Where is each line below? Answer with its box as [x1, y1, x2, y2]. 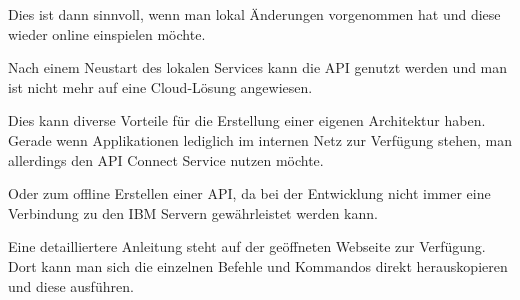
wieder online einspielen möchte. [8, 23, 206, 44]
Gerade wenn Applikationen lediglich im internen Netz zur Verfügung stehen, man [8, 129, 512, 150]
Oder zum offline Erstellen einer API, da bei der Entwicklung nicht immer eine [8, 183, 491, 204]
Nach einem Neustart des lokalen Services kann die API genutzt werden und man [8, 57, 508, 78]
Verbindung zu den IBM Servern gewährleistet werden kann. [8, 202, 378, 223]
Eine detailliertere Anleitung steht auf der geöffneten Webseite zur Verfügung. [8, 236, 486, 257]
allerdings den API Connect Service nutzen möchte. [8, 149, 324, 170]
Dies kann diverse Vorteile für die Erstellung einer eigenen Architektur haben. [8, 110, 486, 131]
